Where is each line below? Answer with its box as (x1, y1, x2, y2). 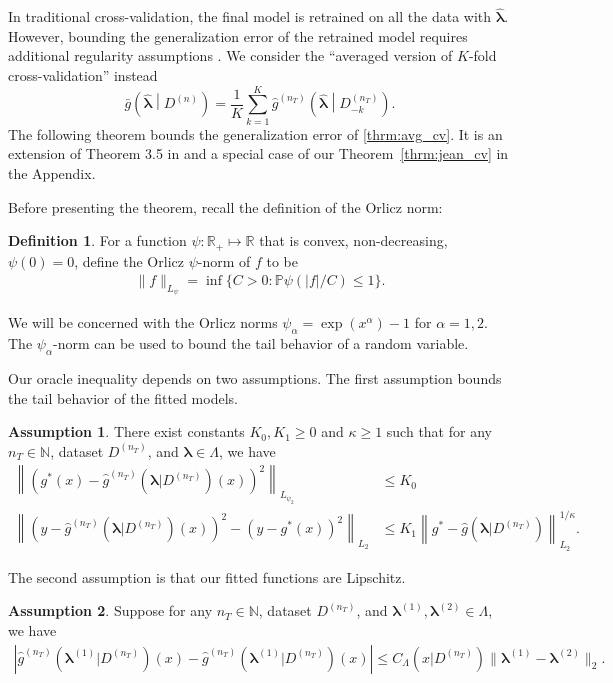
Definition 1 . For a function (8, 230, 187, 251)
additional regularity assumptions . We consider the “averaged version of (8, 45, 453, 66)
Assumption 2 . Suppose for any (8, 600, 213, 621)
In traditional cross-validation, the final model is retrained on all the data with (8, 6, 492, 27)
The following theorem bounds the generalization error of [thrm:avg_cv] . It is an (8, 123, 503, 144)
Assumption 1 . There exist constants (8, 421, 245, 442)
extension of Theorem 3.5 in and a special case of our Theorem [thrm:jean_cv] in (8, 143, 509, 164)
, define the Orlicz (74, 250, 184, 271)
